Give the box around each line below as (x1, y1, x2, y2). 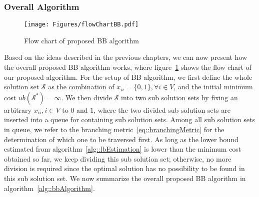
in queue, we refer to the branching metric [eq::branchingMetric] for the (4, 124, 224, 135)
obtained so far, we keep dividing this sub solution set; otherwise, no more (4, 153, 231, 164)
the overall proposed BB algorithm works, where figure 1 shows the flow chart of (4, 62, 251, 72)
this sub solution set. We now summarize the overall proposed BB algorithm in (4, 173, 246, 183)
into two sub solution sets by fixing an (121, 92, 238, 102)
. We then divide (61, 92, 112, 102)
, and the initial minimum (173, 81, 253, 92)
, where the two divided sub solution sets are (93, 104, 231, 115)
